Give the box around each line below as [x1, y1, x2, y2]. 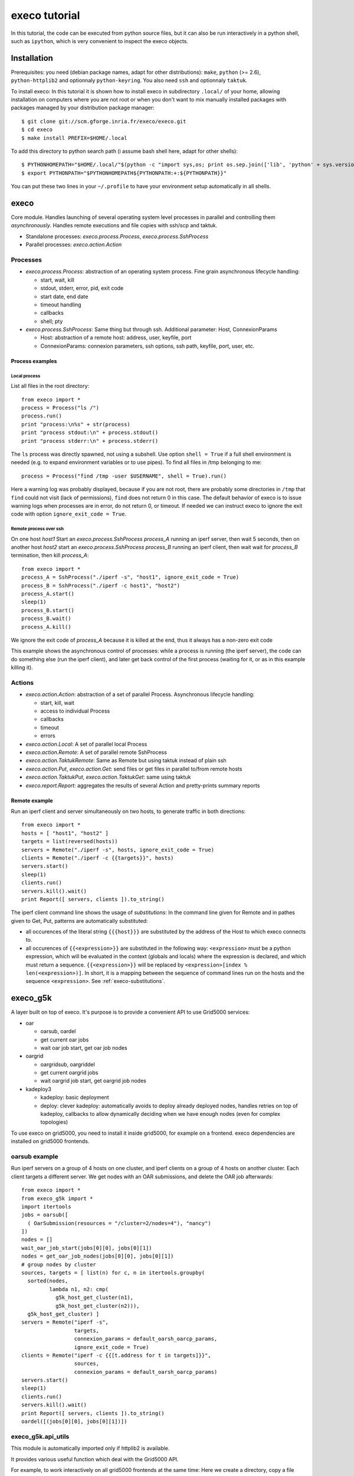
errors [40, 732, 55, 739]
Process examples [11, 357, 57, 364]
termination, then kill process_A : [11, 552, 89, 559]
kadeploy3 [25, 1085, 51, 1092]
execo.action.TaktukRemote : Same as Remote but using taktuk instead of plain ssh [25, 757, 227, 764]
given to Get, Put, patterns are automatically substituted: [11, 917, 148, 924]
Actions [11, 678, 34, 687]
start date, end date [40, 293, 88, 300]
